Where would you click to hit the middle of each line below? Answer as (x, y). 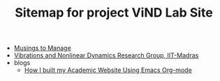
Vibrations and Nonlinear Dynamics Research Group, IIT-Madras (106, 55)
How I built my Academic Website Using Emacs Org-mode (108, 70)
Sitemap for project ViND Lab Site (114, 13)
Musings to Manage (42, 48)
